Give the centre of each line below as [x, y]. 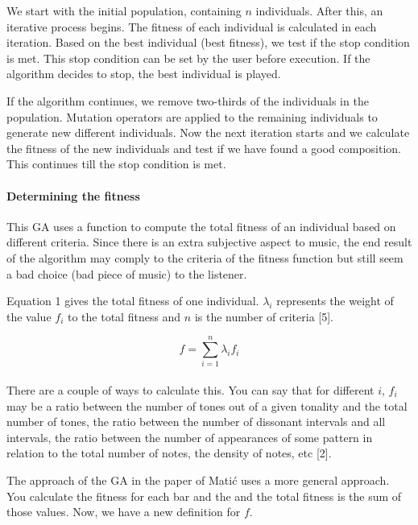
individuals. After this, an [319, 10]
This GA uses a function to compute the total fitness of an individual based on [201, 226]
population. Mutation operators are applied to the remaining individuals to [192, 116]
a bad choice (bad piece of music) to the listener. [127, 273]
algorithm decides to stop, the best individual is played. [144, 74]
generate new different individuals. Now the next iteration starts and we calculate [208, 132]
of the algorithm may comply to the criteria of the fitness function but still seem [205, 257]
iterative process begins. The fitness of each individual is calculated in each [192, 26]
